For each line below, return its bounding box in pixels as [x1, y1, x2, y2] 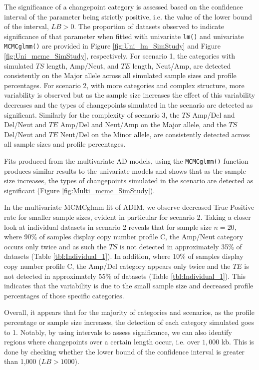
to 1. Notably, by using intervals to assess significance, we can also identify [4, 326, 232, 337]
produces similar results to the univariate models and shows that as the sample [4, 165, 246, 176]
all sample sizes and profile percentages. [4, 139, 126, 149]
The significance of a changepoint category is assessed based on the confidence [4, 2, 243, 12]
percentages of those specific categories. [4, 290, 124, 300]
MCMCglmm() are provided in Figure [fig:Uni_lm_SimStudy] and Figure [4, 41, 221, 51]
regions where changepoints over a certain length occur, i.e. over [4, 336, 200, 347]
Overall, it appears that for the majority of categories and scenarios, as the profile [4, 307, 255, 317]
